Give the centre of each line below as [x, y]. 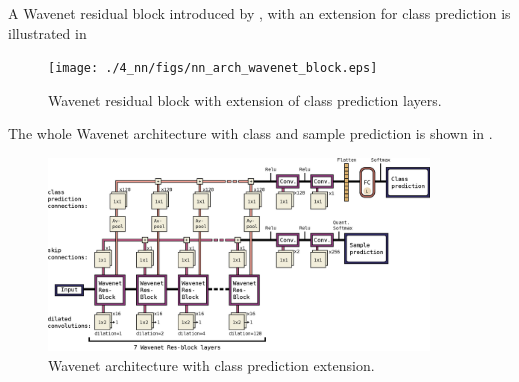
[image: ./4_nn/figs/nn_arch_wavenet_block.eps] [213, 68]
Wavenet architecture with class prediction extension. [211, 364]
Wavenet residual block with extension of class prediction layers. [245, 99]
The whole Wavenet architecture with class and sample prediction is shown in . [250, 133]
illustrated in [47, 32]
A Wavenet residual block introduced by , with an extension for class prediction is [259, 13]
